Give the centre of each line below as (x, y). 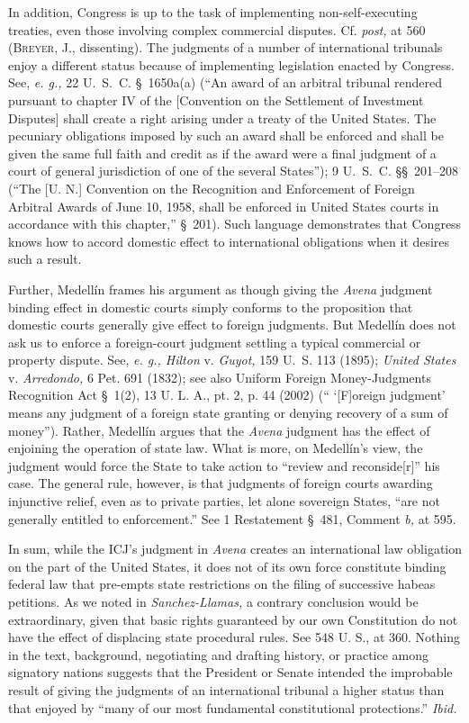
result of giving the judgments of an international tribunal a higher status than (226, 689)
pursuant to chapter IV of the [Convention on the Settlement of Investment (216, 99)
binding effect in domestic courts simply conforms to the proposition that (211, 307)
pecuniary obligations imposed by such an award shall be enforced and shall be (226, 136)
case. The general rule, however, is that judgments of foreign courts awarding (221, 483)
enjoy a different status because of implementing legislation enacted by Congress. (231, 64)
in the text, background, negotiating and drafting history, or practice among (219, 654)
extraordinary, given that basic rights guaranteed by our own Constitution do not (233, 619)
